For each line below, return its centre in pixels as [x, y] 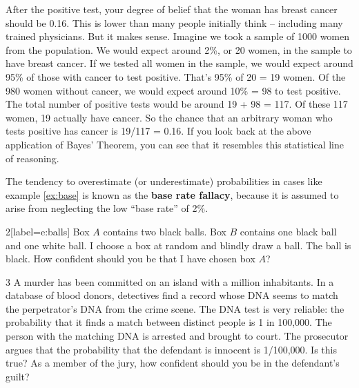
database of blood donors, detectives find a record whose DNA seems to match [172, 295]
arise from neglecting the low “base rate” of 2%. [107, 208]
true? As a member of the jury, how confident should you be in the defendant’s [173, 363]
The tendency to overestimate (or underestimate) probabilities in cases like [164, 181]
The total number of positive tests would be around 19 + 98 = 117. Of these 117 [177, 104]
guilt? [18, 376]
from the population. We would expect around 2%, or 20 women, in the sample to [179, 49]
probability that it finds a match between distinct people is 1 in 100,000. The [169, 322]
